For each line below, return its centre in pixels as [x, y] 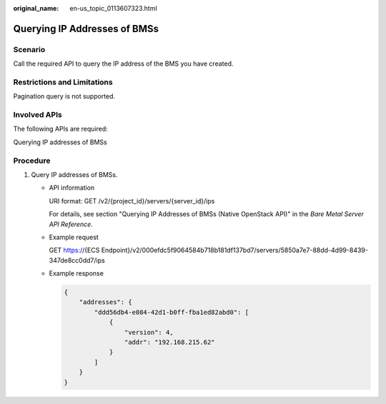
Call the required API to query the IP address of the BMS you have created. [123, 64]
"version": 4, [149, 332]
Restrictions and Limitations [63, 82]
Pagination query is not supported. [64, 96]
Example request [74, 237]
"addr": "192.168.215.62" [169, 342]
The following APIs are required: [61, 129]
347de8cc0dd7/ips [77, 260]
